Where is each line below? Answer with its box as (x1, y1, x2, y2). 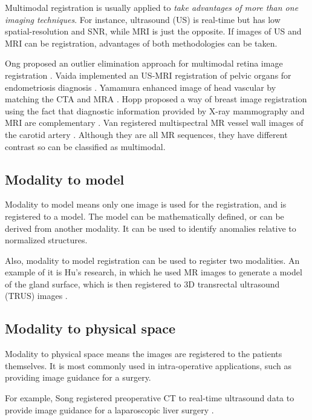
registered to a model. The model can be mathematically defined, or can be (5, 209, 284, 222)
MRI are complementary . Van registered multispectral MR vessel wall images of (5, 116, 304, 129)
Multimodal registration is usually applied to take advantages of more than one (5, 1, 299, 13)
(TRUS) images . (5, 289, 68, 302)
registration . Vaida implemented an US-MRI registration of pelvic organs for (5, 68, 291, 81)
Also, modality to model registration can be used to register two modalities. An (5, 254, 300, 266)
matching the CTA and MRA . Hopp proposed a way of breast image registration (5, 93, 307, 105)
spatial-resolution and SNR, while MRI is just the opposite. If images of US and (5, 25, 302, 38)
